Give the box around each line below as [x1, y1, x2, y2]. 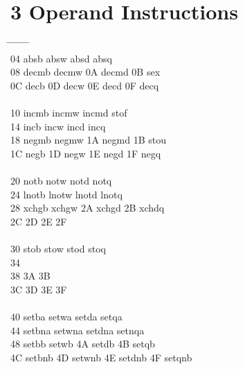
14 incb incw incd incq [10, 119, 106, 133]
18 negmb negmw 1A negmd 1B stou [10, 132, 167, 147]
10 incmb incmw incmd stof [10, 105, 127, 120]
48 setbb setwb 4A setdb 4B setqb [10, 336, 155, 351]
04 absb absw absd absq [10, 51, 112, 65]
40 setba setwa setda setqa [10, 309, 123, 323]
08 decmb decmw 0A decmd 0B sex [10, 65, 161, 79]
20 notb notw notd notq [10, 173, 112, 188]
